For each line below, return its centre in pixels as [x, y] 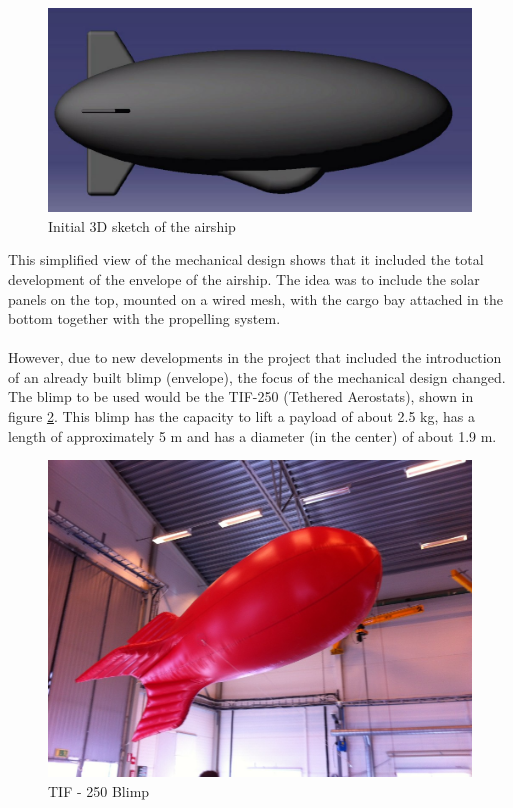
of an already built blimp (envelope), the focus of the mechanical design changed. [257, 376]
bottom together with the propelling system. [144, 318]
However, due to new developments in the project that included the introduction [255, 357]
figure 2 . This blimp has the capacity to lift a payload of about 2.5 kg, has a [241, 416]
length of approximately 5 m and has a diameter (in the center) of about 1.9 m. [252, 435]
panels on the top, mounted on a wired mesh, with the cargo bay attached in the [255, 298]
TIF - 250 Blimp [99, 790]
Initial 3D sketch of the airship [142, 225]
